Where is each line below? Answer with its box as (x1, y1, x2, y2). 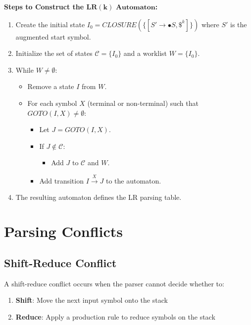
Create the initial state (15, 19, 85, 29)
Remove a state (27, 81, 74, 92)
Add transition (39, 175, 84, 186)
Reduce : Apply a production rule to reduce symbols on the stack (15, 311, 215, 322)
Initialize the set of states (15, 48, 93, 58)
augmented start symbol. (15, 31, 91, 42)
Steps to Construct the (4, 1, 84, 11)
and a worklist (123, 48, 167, 58)
